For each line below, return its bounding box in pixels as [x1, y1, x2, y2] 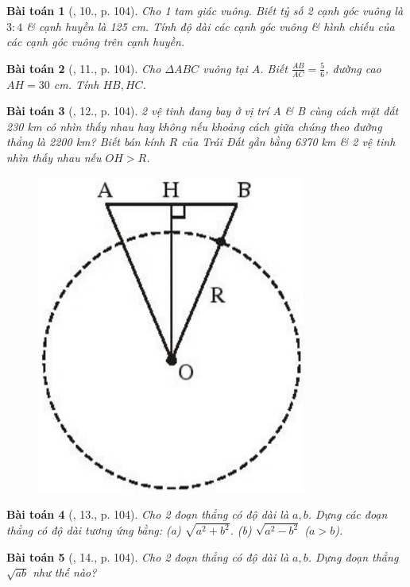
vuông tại [203, 60, 248, 76]
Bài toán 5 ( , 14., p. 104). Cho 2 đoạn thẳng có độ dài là [6, 548, 289, 565]
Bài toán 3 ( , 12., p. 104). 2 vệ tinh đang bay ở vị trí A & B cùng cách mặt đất [6, 102, 399, 119]
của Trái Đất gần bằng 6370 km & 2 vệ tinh [181, 133, 396, 150]
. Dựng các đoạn [307, 506, 388, 523]
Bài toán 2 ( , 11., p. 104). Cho [6, 60, 161, 76]
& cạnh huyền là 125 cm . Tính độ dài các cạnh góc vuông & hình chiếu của [26, 17, 395, 34]
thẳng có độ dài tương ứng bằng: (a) [6, 522, 181, 539]
